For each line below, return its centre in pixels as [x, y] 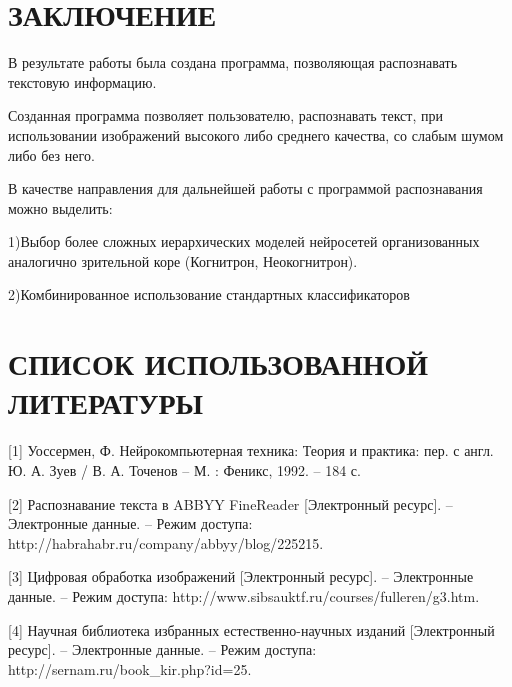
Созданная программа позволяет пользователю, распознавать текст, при [225, 115]
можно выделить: [60, 207]
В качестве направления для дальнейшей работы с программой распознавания [245, 188]
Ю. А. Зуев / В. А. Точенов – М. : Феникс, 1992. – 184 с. [184, 469]
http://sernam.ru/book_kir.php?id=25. [130, 668]
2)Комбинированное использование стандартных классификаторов [209, 294]
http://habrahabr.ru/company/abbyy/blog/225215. [166, 542]
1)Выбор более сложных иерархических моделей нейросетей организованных [244, 241]
